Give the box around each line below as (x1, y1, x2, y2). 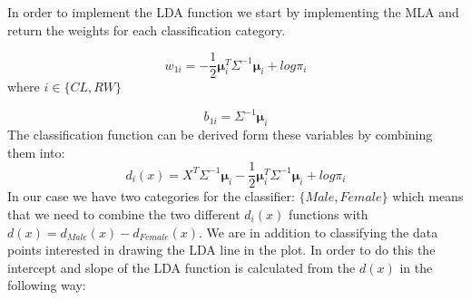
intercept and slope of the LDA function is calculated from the (7, 257, 356, 276)
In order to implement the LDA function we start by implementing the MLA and (7, 3, 459, 21)
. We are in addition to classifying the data (199, 222, 438, 241)
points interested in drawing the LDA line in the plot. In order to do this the (7, 240, 436, 259)
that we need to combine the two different (7, 204, 240, 223)
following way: (7, 276, 86, 295)
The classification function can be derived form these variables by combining (7, 125, 433, 144)
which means (392, 187, 464, 206)
